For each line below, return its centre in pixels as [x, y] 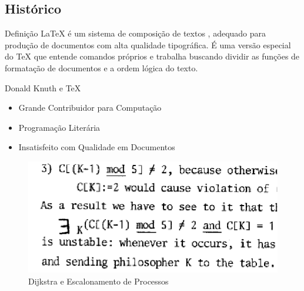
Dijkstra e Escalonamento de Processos [98, 281]
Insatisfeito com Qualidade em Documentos [97, 147]
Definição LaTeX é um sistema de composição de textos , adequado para [136, 33]
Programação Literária [59, 127]
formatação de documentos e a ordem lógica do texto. [101, 67]
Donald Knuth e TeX [43, 87]
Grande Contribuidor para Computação [90, 108]
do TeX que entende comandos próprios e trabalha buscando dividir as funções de [152, 56]
